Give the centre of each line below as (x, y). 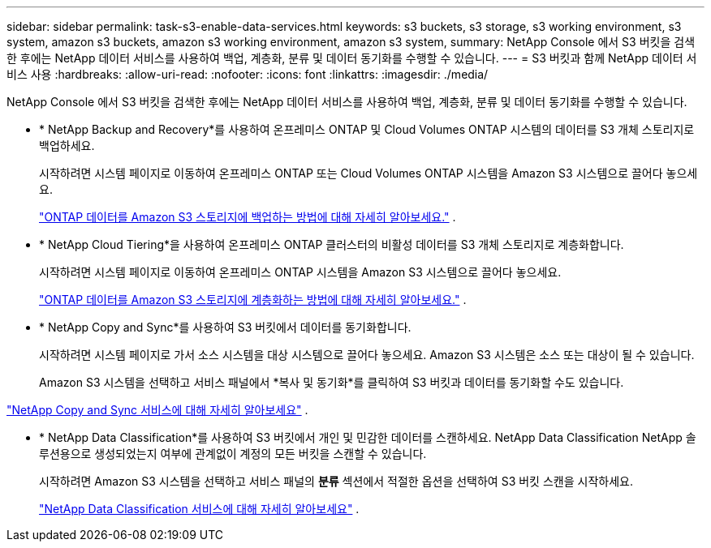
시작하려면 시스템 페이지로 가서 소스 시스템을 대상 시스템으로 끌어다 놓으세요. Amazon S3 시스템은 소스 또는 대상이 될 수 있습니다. (367, 355)
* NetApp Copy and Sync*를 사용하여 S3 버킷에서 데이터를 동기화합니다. (225, 327)
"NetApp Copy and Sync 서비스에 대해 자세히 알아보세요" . (157, 410)
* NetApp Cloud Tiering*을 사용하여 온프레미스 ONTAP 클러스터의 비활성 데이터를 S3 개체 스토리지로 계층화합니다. (332, 244)
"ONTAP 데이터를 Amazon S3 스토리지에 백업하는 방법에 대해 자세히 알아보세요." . (248, 217)
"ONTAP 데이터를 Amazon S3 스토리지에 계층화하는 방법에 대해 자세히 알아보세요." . (253, 300)
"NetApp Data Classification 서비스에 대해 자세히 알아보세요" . (199, 509)
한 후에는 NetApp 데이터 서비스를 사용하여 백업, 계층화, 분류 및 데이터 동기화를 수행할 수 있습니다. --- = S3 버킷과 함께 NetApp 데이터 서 (352, 58)
